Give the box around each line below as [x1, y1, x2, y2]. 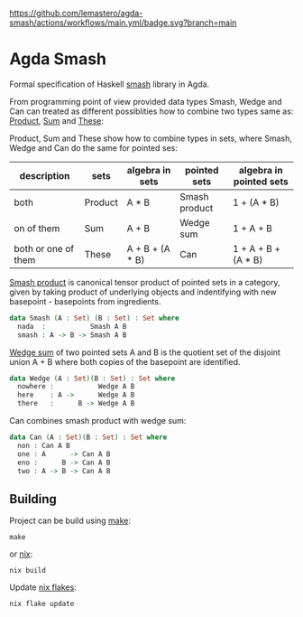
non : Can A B [17, 441, 70, 450]
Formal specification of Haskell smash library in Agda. [9, 79, 210, 89]
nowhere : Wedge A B [17, 382, 135, 391]
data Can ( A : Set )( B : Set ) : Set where [9, 433, 168, 442]
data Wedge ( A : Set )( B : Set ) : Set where [9, 374, 176, 383]
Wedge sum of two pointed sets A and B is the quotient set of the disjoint [9, 347, 281, 358]
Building [9, 491, 57, 507]
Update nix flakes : [9, 582, 77, 593]
